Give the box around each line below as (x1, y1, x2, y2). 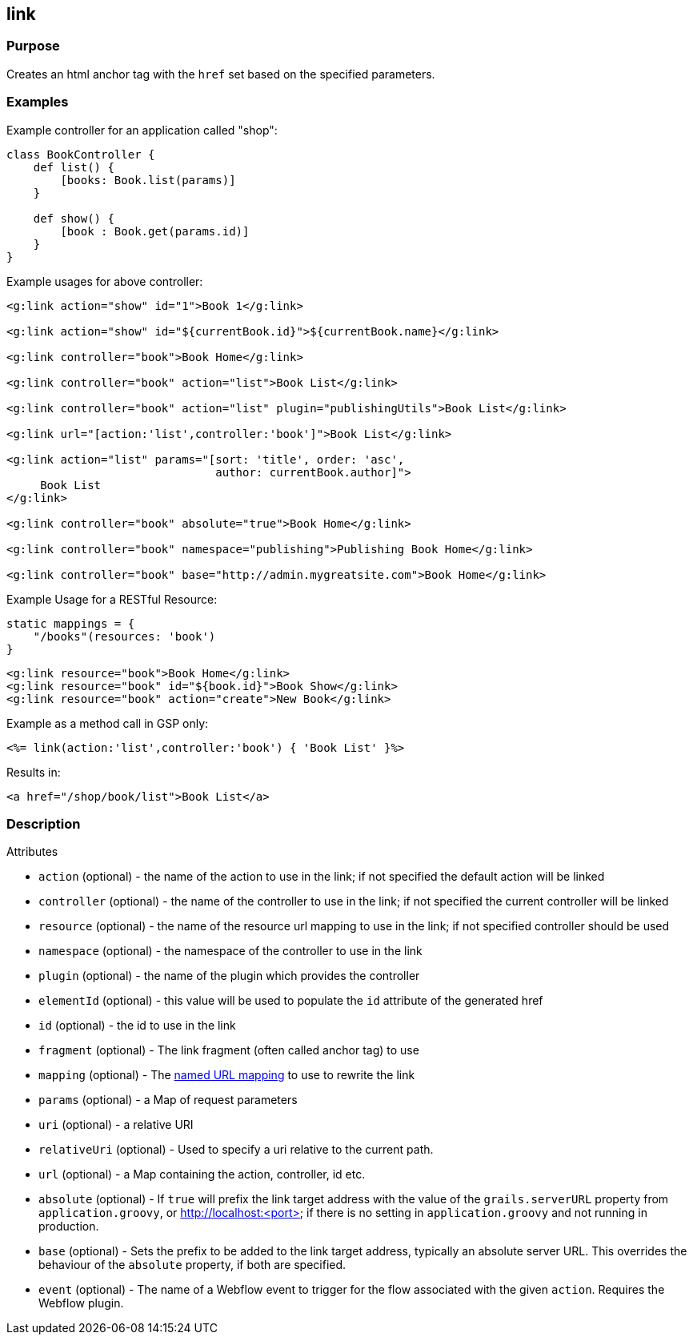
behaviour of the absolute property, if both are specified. (38, 1258, 346, 1272)
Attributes (6, 845, 58, 859)
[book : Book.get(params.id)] (60, 224, 250, 238)
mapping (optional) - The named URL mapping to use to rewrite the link (38, 1068, 415, 1082)
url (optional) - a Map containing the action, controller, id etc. (38, 1167, 366, 1182)
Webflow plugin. (38, 1296, 124, 1311)
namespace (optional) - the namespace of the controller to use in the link (38, 944, 423, 958)
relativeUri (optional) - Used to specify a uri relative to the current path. (38, 1142, 434, 1157)
